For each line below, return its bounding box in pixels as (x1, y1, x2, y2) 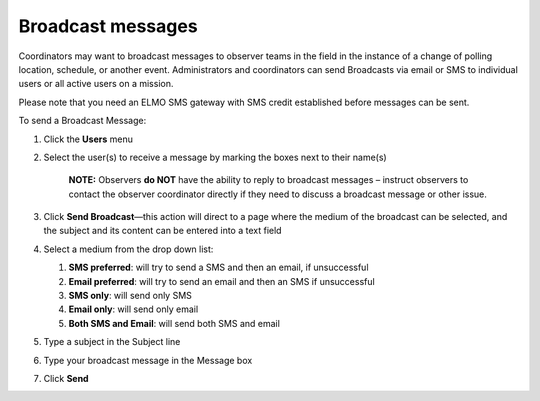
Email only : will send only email (68, 303, 199, 315)
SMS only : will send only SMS (68, 290, 192, 302)
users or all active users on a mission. (18, 78, 174, 90)
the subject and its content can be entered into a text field (43, 225, 282, 237)
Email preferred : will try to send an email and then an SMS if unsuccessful (68, 275, 375, 287)
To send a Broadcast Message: (18, 115, 147, 127)
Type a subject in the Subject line (43, 336, 181, 348)
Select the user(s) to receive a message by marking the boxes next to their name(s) (43, 151, 387, 163)
